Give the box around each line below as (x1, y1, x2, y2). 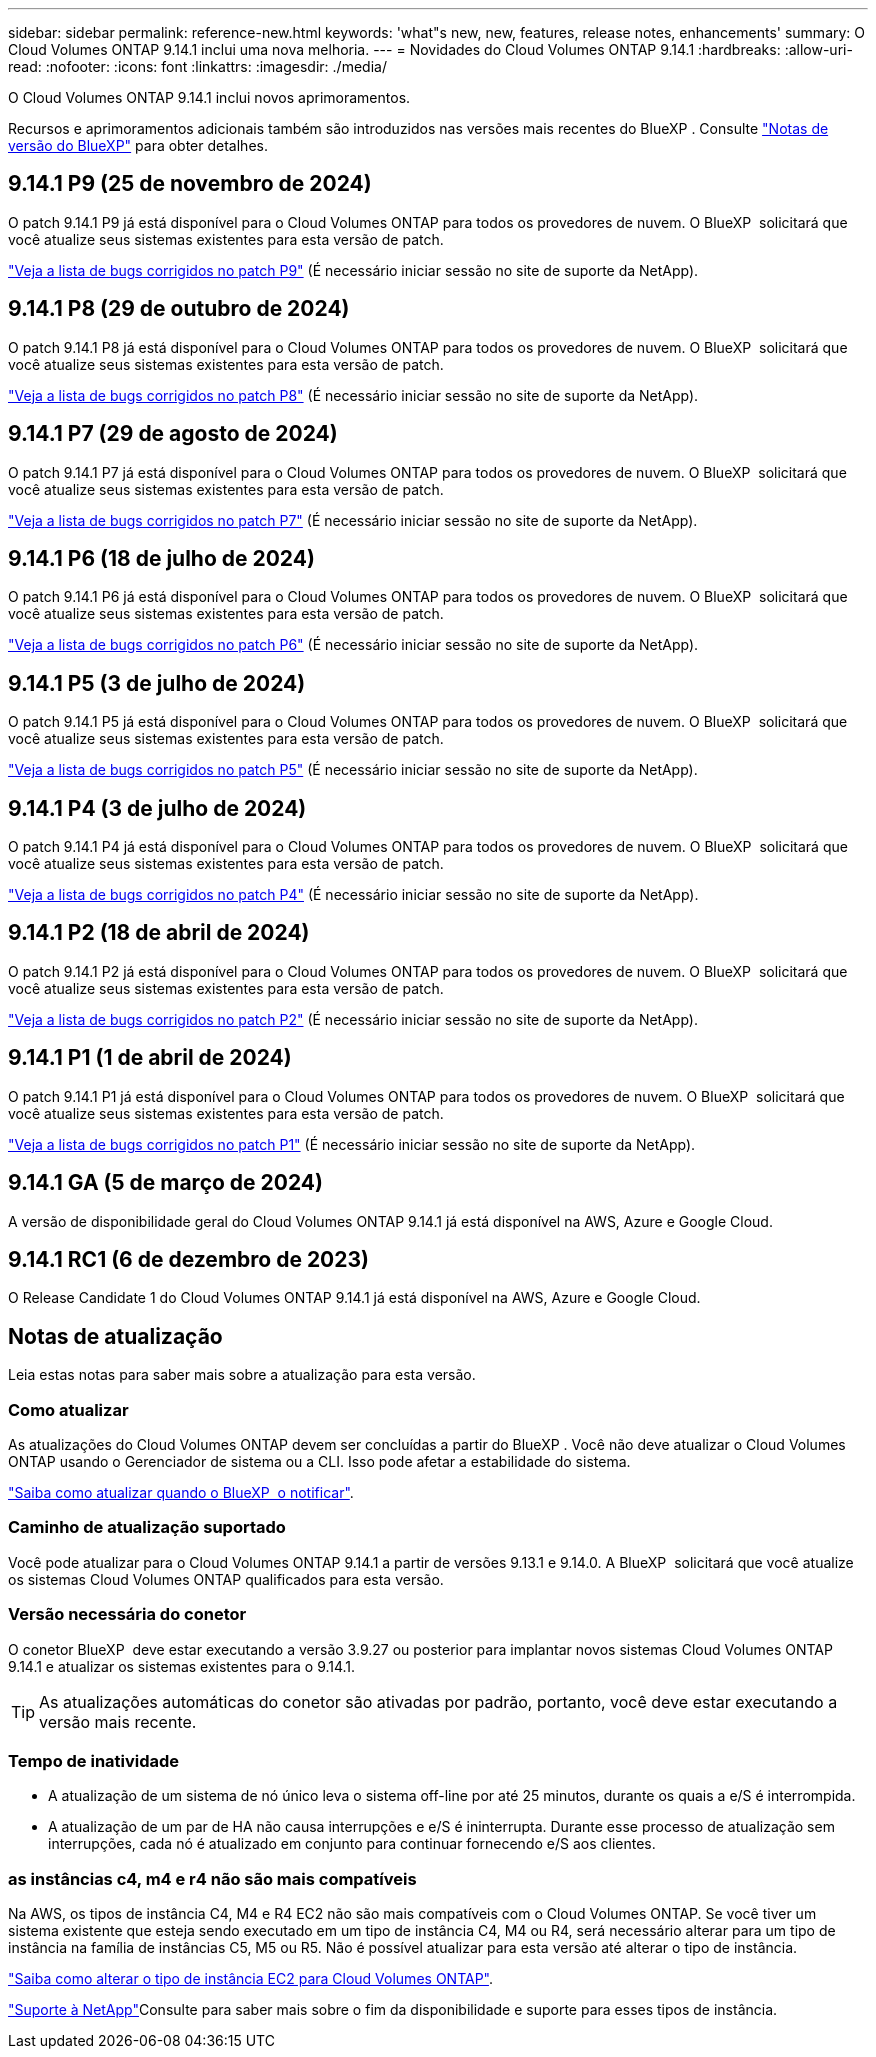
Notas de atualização (8, 1323, 223, 1349)
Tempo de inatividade (8, 1750, 180, 1771)
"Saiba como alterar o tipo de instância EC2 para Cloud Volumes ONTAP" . (8, 1970, 493, 1988)
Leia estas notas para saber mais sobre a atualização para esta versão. (8, 1366, 476, 1384)
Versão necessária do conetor (8, 1604, 247, 1625)
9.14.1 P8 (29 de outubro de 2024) (8, 296, 350, 322)
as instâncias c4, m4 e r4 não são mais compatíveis (8, 1868, 417, 1889)
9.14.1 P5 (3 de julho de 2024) (8, 670, 306, 696)
